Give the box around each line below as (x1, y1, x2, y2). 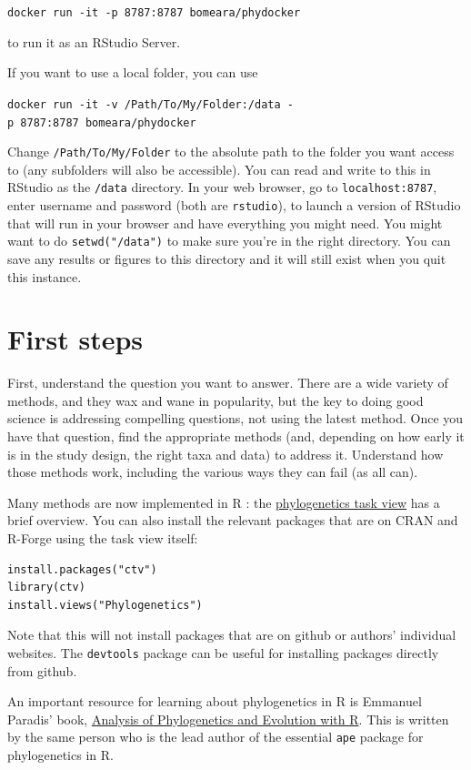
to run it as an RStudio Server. (7, 32, 181, 51)
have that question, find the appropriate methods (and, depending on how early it (7, 427, 465, 446)
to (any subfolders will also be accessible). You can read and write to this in (7, 159, 431, 178)
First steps (7, 320, 144, 358)
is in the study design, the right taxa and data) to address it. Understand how (7, 444, 444, 463)
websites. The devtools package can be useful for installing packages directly (7, 643, 439, 662)
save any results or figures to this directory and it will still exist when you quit (7, 248, 446, 268)
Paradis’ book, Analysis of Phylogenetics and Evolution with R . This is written (7, 709, 449, 728)
